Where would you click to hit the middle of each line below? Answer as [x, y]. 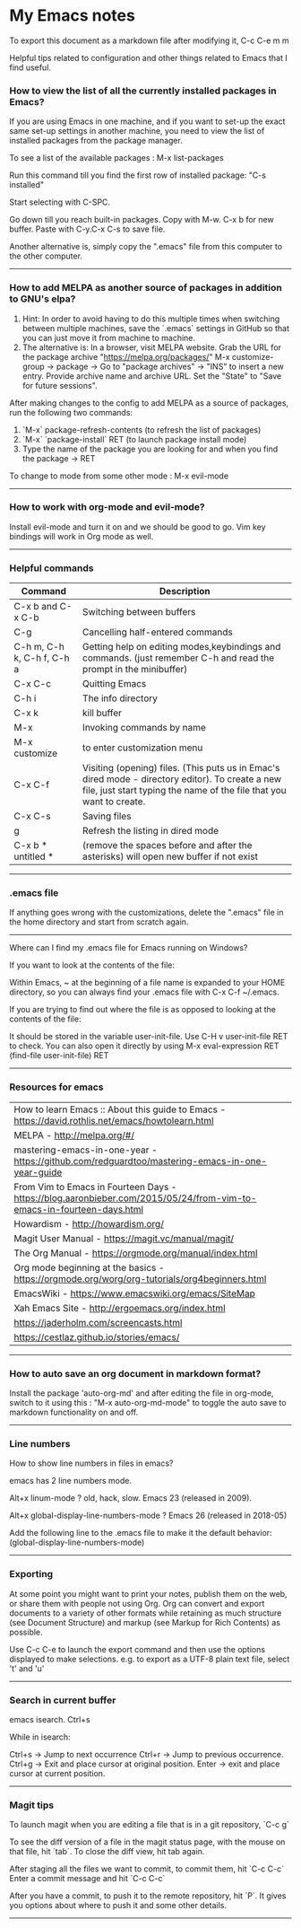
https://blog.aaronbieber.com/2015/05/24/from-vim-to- [135, 1197]
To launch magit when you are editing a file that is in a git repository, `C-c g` [149, 1825]
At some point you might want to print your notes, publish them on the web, [149, 1593]
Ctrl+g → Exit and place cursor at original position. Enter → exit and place [145, 1764]
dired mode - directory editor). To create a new [182, 779]
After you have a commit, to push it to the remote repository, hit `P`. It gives [148, 1896]
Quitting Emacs [114, 684]
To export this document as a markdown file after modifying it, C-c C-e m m [149, 40]
